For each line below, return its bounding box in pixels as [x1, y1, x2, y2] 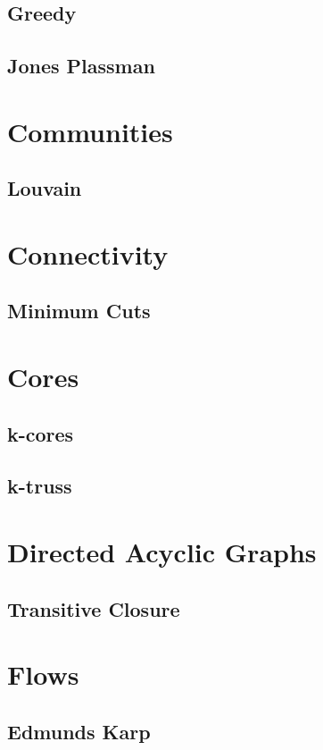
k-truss [7, 472, 72, 500]
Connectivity [7, 235, 169, 272]
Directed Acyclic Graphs [7, 534, 317, 569]
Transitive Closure [7, 594, 180, 622]
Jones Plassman [7, 52, 155, 80]
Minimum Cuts [7, 297, 151, 324]
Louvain [7, 174, 82, 202]
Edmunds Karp [7, 717, 151, 745]
